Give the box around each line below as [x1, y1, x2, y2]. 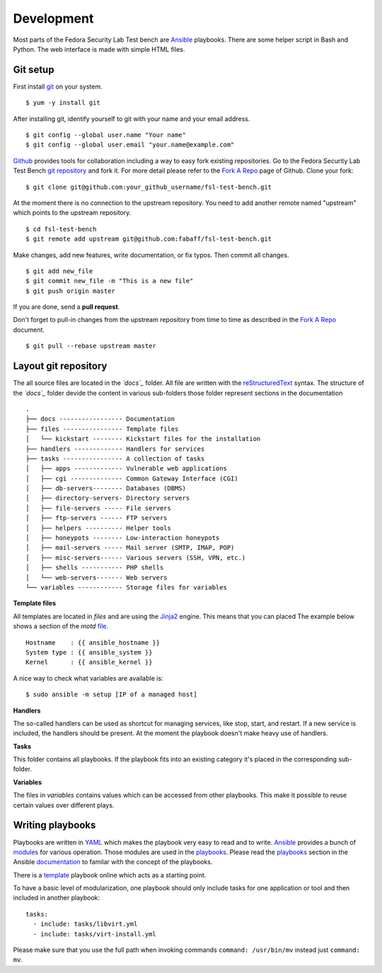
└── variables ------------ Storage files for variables [25, 583, 228, 591]
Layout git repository [13, 360, 108, 372]
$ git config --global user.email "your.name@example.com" [25, 141, 235, 149]
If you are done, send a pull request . [13, 303, 120, 311]
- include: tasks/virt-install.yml [33, 930, 157, 938]
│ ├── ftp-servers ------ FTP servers [25, 514, 168, 522]
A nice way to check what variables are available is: [13, 674, 163, 682]
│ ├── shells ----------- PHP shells [25, 563, 164, 572]
